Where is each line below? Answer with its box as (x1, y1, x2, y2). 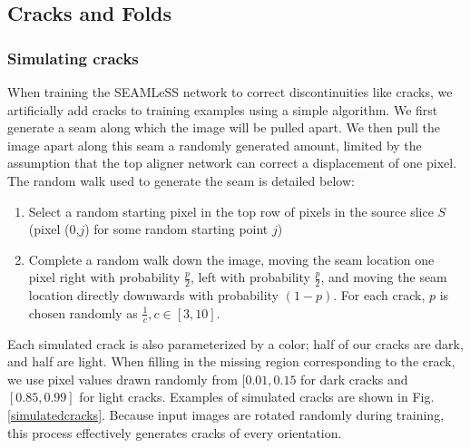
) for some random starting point (84, 219, 269, 239)
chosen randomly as (28, 303, 138, 322)
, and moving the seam (320, 268, 447, 287)
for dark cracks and (300, 369, 408, 388)
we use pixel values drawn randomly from (7, 369, 238, 388)
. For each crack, (333, 286, 426, 305)
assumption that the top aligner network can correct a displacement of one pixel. (7, 153, 457, 172)
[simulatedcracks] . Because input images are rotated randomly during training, (7, 404, 445, 424)
